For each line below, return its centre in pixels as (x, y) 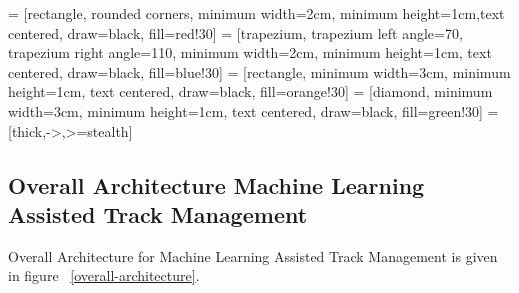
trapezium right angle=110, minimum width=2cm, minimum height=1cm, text (250, 52)
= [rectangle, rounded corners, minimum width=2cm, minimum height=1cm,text (256, 13)
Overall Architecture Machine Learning (216, 184)
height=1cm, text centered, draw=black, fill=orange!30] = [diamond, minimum (250, 91)
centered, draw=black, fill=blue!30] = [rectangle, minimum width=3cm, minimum (259, 71)
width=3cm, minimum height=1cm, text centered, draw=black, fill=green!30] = (253, 110)
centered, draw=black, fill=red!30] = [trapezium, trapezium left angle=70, (235, 32)
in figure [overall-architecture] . (104, 275)
